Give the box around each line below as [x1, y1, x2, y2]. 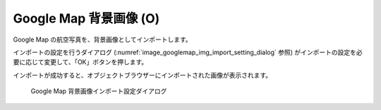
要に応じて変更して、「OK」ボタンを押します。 [13, 58, 148, 66]
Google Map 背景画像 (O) [13, 11, 160, 26]
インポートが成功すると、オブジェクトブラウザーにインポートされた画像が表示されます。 [13, 71, 272, 79]
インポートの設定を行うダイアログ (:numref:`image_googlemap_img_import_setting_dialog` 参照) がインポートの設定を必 [13, 48, 363, 56]
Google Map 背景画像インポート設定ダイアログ [30, 87, 167, 95]
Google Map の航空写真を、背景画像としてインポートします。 [13, 35, 192, 44]
